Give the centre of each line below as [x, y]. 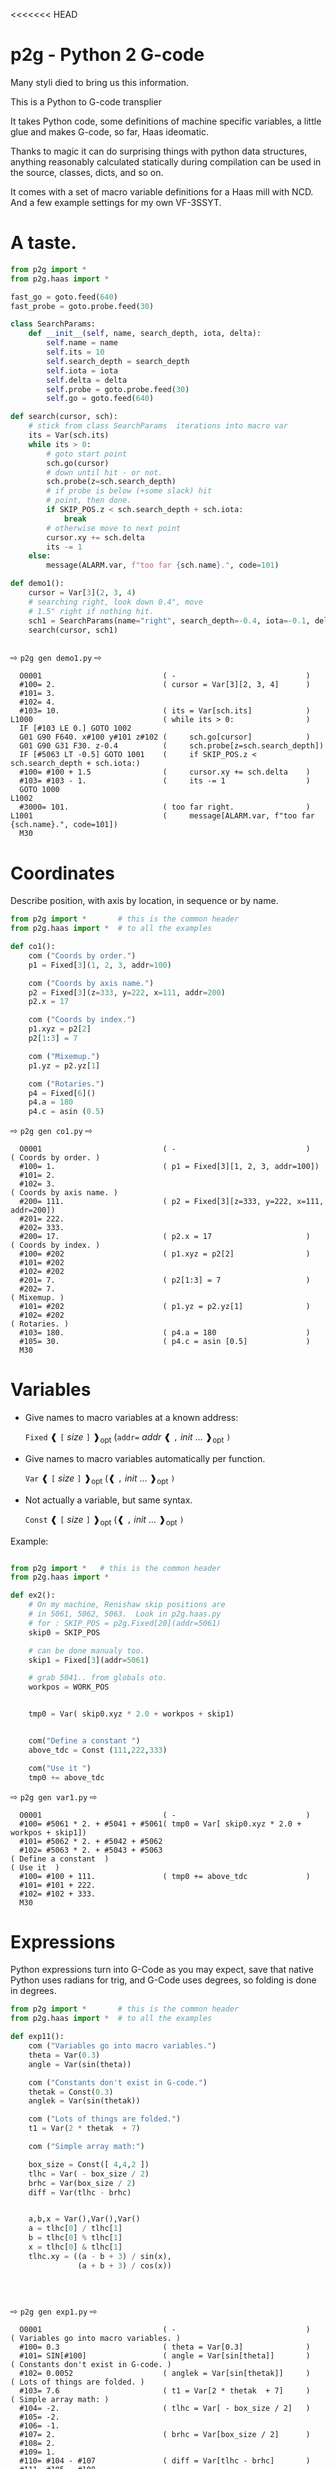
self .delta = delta [87, 380]
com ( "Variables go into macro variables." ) [122, 2046]
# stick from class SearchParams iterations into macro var [158, 426]
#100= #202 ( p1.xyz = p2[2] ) [165, 1254]
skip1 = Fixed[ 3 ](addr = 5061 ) [89, 1660]
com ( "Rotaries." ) [66, 1084]
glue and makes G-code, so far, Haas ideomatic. [109, 131]
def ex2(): [33, 1595]
